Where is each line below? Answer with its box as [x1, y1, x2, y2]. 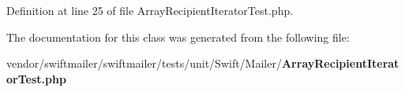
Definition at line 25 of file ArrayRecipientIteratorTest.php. [6, 2, 294, 18]
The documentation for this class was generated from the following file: [6, 28, 350, 45]
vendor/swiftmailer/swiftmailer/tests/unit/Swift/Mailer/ [6, 55, 282, 72]
